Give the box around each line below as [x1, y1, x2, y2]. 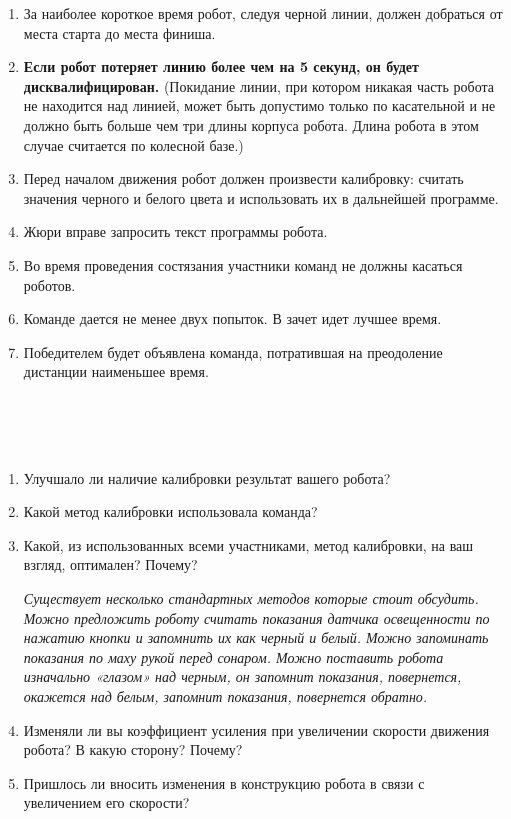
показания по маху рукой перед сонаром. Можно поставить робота [23, 646, 444, 667]
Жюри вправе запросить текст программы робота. [23, 221, 328, 242]
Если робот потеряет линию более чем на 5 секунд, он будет [23, 56, 419, 77]
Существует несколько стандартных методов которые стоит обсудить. [23, 588, 479, 609]
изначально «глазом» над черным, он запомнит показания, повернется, [23, 666, 462, 687]
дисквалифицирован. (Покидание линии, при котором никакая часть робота [23, 75, 494, 96]
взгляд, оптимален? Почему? [23, 554, 198, 575]
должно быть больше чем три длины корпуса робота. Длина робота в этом [23, 114, 479, 135]
